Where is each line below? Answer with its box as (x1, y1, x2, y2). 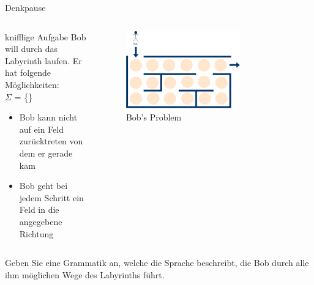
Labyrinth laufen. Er (5, 54, 82, 67)
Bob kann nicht (19, 111, 78, 124)
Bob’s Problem (125, 110, 182, 123)
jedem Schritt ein (19, 191, 84, 204)
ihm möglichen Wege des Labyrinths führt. (5, 268, 165, 281)
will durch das (5, 42, 58, 55)
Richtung (19, 227, 54, 240)
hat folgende (5, 66, 51, 79)
